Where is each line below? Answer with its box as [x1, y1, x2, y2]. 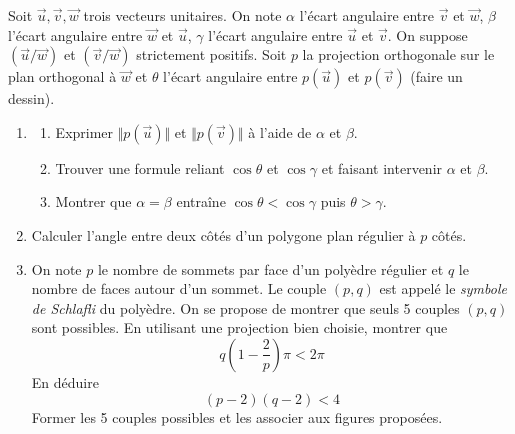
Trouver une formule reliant [55, 157, 225, 178]
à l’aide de [248, 121, 312, 142]
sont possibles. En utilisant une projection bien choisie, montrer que [31, 317, 448, 338]
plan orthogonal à [8, 66, 117, 87]
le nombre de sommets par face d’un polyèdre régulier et [97, 258, 444, 279]
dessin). [8, 88, 55, 109]
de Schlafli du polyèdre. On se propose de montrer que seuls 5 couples [31, 297, 460, 318]
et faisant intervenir [321, 157, 443, 178]
